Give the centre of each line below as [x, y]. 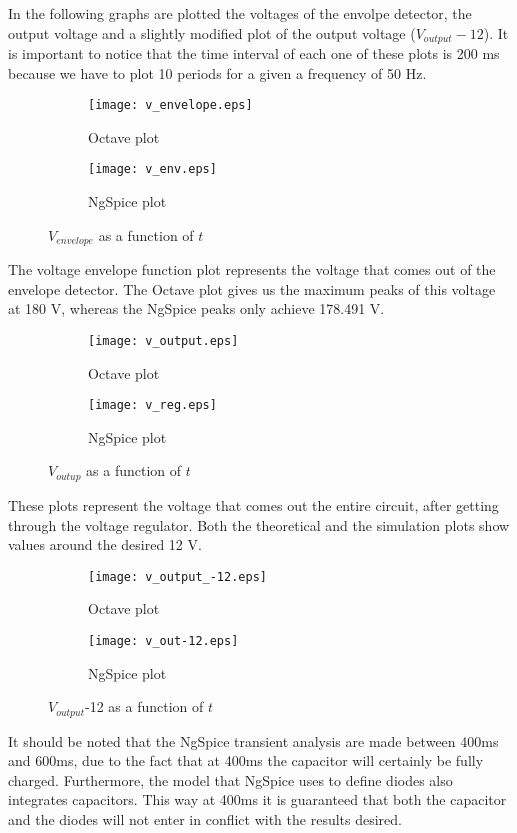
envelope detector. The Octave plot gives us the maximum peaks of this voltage [252, 288]
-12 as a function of [144, 706]
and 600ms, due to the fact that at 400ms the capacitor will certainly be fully [246, 760]
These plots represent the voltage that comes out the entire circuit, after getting [253, 504]
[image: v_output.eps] [163, 340]
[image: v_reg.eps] [152, 405]
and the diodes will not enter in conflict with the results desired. [205, 819]
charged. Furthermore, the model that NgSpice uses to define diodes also [230, 779]
